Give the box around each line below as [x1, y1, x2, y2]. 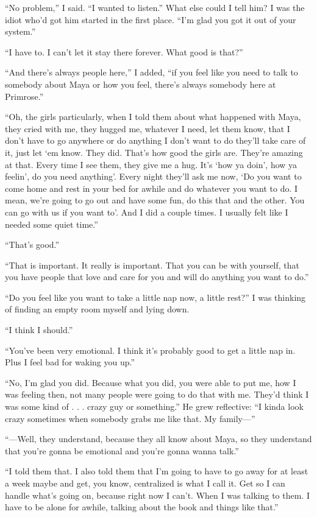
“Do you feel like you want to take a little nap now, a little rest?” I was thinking [5, 290, 306, 303]
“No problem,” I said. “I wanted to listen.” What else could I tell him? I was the [5, 1, 305, 13]
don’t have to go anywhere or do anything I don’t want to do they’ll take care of [5, 134, 306, 147]
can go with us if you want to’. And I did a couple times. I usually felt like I [5, 205, 288, 218]
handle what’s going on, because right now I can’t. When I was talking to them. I [5, 488, 310, 501]
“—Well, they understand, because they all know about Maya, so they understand [5, 432, 312, 445]
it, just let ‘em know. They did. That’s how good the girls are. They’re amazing [5, 146, 303, 158]
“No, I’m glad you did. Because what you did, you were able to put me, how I [5, 376, 296, 389]
